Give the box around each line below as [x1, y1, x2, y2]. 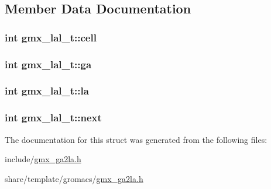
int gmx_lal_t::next [5, 110, 102, 125]
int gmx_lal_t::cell [5, 30, 97, 44]
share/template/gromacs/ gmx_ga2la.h [5, 172, 143, 184]
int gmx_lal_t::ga [5, 57, 92, 71]
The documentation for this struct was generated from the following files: [5, 133, 267, 145]
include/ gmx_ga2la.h [5, 153, 81, 165]
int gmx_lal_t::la [5, 83, 89, 98]
